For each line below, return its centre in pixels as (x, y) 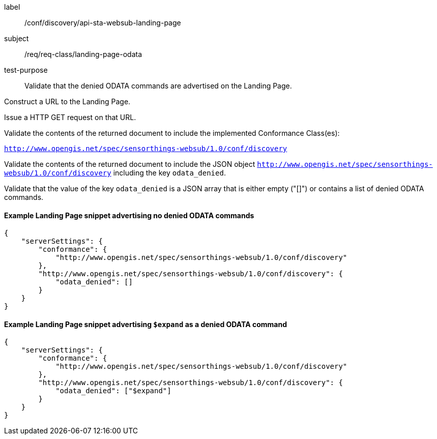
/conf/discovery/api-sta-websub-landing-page (103, 23)
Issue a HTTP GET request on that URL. (70, 117)
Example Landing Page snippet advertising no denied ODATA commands (129, 215)
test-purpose (26, 70)
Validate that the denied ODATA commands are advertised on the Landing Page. (158, 86)
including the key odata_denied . (169, 173)
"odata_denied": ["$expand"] (113, 391)
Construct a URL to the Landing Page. (67, 101)
